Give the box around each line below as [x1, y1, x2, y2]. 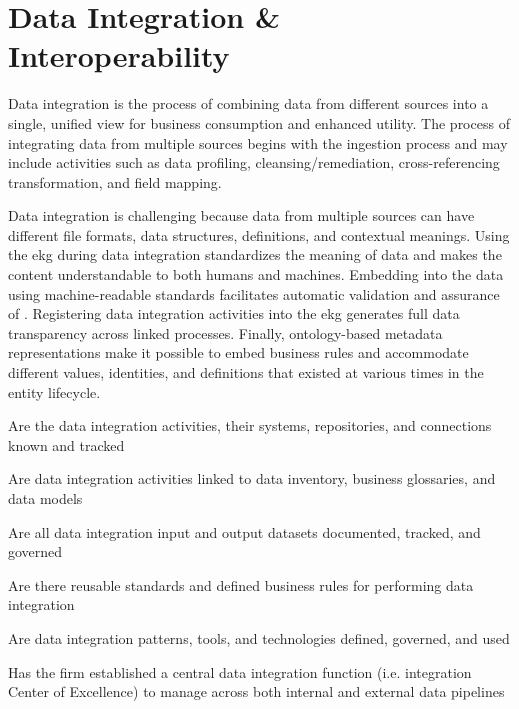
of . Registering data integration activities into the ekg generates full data [8, 303, 460, 324]
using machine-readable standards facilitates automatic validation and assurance [8, 283, 500, 304]
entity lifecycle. [8, 381, 101, 402]
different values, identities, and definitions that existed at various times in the [8, 362, 484, 383]
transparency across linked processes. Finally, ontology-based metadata [8, 322, 443, 343]
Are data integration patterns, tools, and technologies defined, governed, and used [8, 627, 510, 648]
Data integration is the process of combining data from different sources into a [8, 93, 489, 114]
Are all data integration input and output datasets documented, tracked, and [8, 521, 481, 542]
